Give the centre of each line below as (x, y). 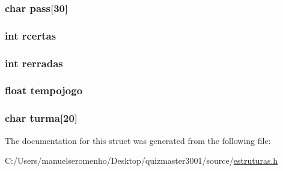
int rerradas (34, 63)
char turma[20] (41, 118)
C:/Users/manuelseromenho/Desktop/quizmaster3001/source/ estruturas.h (141, 160)
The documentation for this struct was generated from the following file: (138, 140)
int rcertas (31, 35)
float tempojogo (44, 90)
